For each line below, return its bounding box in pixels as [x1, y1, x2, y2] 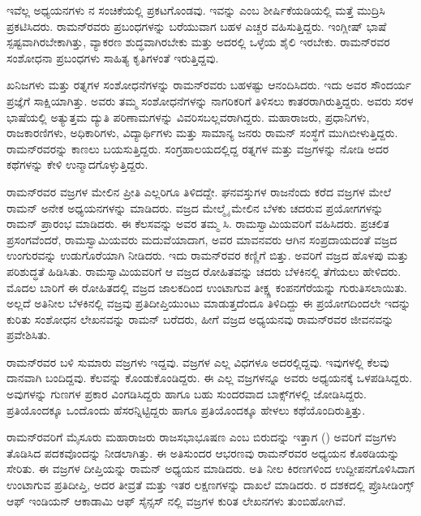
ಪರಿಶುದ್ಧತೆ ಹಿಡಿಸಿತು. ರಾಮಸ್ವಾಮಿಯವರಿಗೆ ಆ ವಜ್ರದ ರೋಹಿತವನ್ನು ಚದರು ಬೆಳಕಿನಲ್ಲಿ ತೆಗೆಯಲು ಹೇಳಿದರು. [6, 262, 402, 279]
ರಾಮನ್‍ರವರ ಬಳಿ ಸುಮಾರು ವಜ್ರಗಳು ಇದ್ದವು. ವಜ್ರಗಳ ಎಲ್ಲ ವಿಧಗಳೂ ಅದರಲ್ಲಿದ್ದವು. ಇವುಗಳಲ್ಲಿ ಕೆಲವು [6, 353, 389, 370]
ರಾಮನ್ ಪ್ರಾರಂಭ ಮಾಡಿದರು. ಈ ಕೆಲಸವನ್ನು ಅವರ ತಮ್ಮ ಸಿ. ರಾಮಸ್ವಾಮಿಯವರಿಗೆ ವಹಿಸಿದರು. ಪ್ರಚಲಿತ [6, 215, 389, 232]
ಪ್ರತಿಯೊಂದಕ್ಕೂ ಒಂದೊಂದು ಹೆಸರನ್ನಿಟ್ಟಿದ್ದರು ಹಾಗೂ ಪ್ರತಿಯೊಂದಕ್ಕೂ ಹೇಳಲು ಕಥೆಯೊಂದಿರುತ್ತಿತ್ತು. [6, 401, 366, 418]
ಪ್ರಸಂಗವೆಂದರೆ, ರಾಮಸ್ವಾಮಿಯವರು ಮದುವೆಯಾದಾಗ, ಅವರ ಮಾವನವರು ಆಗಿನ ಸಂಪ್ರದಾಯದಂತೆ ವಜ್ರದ [6, 230, 397, 247]
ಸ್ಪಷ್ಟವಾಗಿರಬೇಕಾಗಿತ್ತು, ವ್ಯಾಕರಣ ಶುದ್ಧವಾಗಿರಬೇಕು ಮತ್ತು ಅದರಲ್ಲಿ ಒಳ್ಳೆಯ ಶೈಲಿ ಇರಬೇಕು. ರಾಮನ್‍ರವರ [6, 33, 390, 50]
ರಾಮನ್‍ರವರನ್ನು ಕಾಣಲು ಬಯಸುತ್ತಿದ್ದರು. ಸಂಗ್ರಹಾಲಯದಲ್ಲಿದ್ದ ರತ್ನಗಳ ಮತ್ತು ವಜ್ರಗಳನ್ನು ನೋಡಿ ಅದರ [6, 140, 389, 157]
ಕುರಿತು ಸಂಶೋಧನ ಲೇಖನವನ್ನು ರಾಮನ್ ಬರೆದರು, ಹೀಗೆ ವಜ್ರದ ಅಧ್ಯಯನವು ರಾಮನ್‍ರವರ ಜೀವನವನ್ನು [6, 310, 394, 327]
